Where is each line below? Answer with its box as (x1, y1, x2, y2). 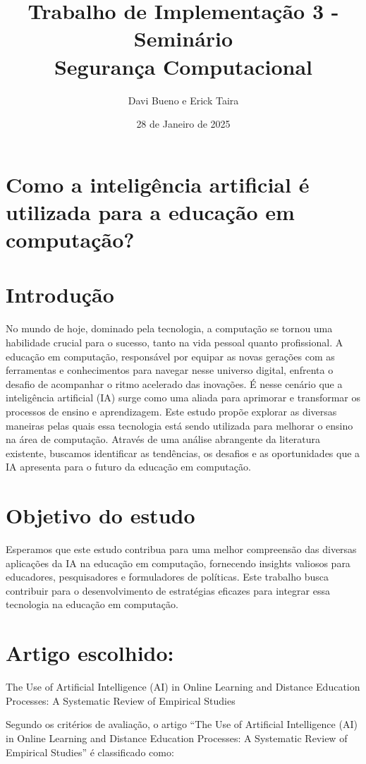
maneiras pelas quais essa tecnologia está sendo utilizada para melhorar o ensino (6, 418, 353, 432)
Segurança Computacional (54, 51, 313, 80)
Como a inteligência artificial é (6, 169, 310, 198)
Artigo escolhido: (6, 638, 174, 667)
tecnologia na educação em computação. (6, 597, 178, 612)
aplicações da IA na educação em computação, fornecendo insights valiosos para (6, 555, 350, 570)
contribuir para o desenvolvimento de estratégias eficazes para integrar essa (6, 583, 330, 598)
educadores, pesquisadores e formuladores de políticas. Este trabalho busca (6, 569, 329, 584)
